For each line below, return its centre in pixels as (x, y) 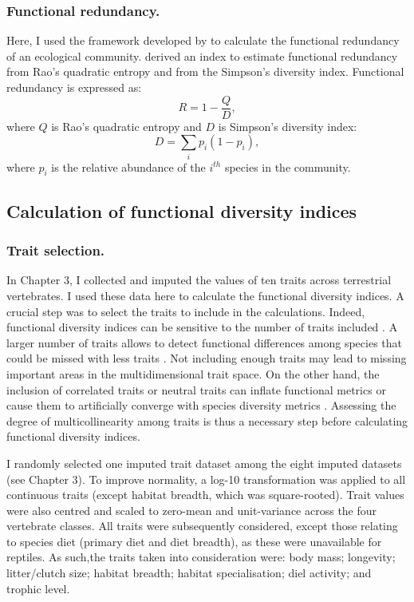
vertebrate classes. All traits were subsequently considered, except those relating (202, 526)
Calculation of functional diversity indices (182, 210)
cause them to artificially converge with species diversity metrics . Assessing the (201, 405)
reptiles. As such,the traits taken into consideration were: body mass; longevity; (201, 557)
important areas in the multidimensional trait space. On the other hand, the (193, 373)
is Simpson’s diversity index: (288, 126)
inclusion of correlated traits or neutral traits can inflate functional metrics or (196, 389)
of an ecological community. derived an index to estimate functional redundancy (202, 55)
